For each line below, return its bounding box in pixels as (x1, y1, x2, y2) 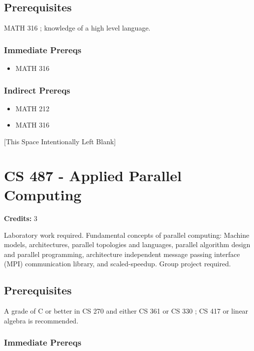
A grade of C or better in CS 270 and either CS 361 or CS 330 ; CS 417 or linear (4, 306, 249, 316)
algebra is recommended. (4, 315, 79, 325)
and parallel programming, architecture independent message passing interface (4, 249, 240, 259)
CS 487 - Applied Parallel (4, 165, 182, 185)
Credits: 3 (4, 213, 37, 223)
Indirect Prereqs (4, 84, 70, 96)
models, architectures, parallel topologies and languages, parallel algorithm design (4, 239, 251, 250)
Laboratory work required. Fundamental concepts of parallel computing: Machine (4, 229, 250, 240)
